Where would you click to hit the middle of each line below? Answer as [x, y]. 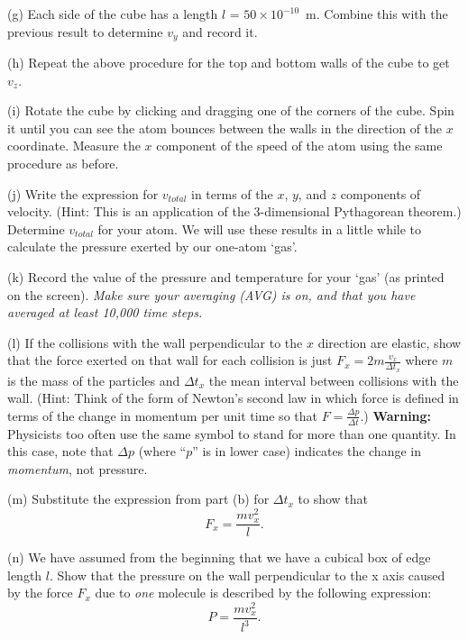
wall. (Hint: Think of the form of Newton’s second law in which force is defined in [233, 398]
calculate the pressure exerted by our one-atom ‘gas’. [152, 246]
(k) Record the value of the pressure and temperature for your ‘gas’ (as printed [226, 276]
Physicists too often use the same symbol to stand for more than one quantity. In [232, 433]
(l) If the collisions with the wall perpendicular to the [155, 342]
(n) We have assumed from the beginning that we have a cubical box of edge [219, 557]
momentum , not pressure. [78, 468]
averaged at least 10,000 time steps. [105, 312]
